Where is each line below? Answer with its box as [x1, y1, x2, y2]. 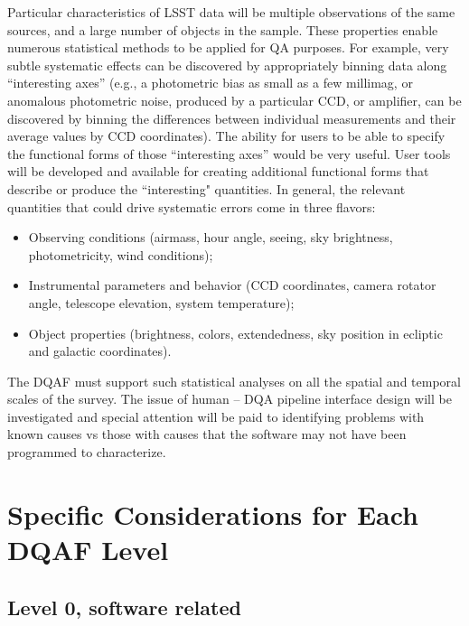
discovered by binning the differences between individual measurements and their [7, 108, 456, 127]
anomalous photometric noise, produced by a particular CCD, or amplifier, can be [7, 90, 462, 109]
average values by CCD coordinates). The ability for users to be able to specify [7, 126, 446, 145]
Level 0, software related [7, 593, 241, 621]
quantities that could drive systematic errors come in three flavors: [7, 197, 376, 216]
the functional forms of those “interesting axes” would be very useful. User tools [7, 144, 451, 163]
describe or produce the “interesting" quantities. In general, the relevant [7, 179, 406, 198]
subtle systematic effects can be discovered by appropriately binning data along [7, 55, 447, 74]
